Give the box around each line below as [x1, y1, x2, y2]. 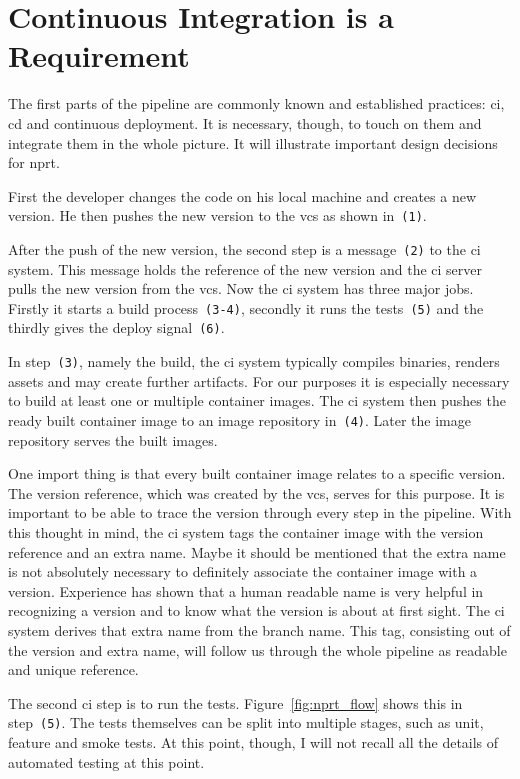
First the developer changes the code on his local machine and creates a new [8, 185, 477, 206]
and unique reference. [8, 659, 139, 680]
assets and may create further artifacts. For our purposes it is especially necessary [8, 370, 510, 391]
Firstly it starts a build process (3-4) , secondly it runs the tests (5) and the [8, 297, 484, 318]
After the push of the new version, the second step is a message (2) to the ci [8, 238, 481, 259]
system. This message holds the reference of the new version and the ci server [8, 258, 483, 279]
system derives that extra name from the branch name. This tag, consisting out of [8, 619, 511, 640]
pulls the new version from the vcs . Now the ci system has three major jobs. [8, 278, 474, 299]
